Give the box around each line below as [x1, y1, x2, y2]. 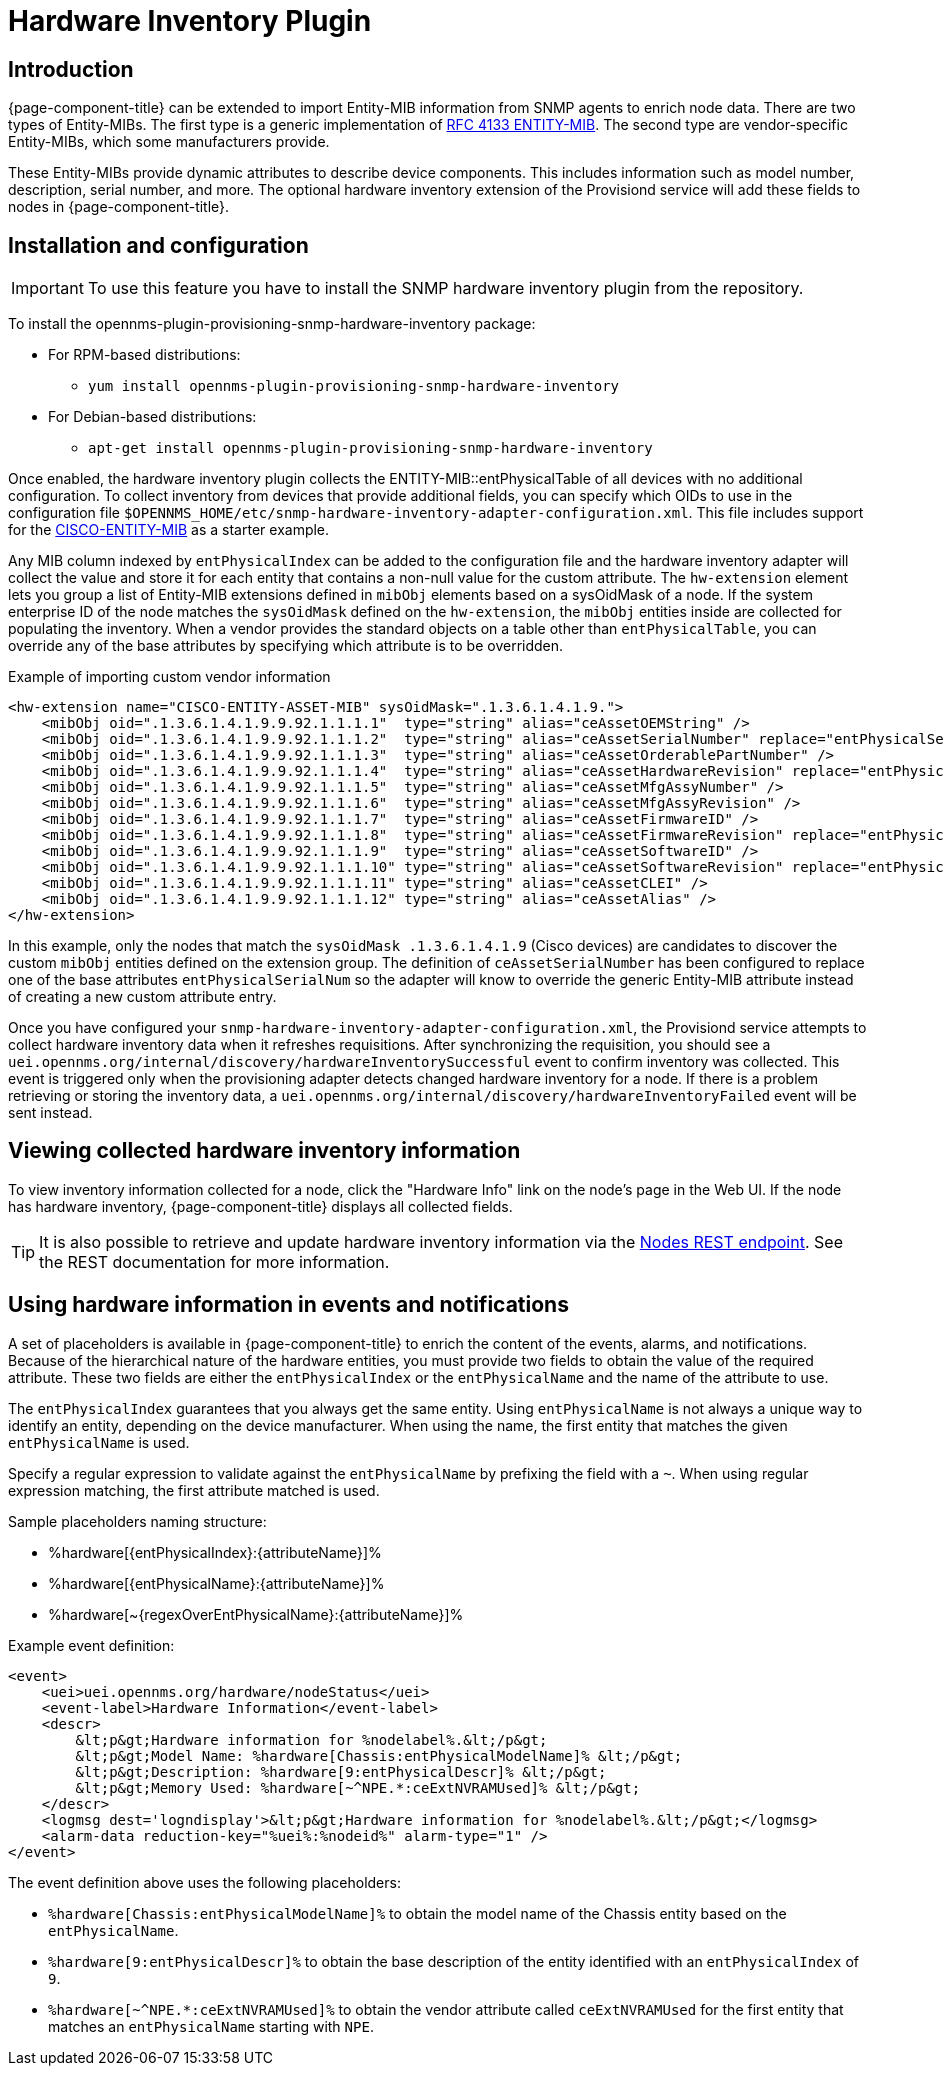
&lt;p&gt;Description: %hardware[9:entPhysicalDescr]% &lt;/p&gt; [75, 1763, 607, 1780]
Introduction [8, 56, 134, 82]
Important [11, 278, 84, 299]
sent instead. [8, 1104, 93, 1122]
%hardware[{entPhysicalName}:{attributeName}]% [48, 1574, 385, 1592]
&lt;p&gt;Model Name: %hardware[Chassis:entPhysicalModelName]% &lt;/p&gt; [75, 1747, 683, 1764]
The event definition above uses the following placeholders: [8, 1873, 401, 1891]
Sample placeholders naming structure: [8, 1512, 267, 1530]
